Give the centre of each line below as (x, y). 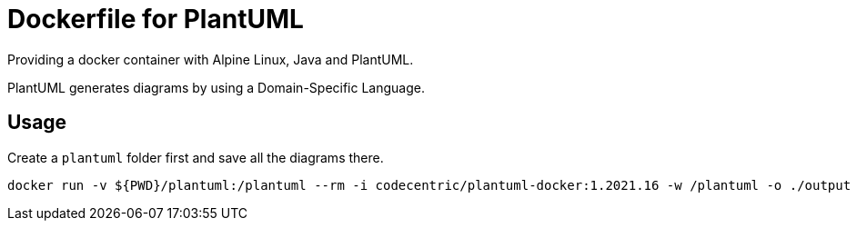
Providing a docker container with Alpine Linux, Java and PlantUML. (211, 59)
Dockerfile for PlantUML (156, 19)
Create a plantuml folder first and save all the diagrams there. (196, 157)
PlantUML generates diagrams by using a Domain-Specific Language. (216, 87)
